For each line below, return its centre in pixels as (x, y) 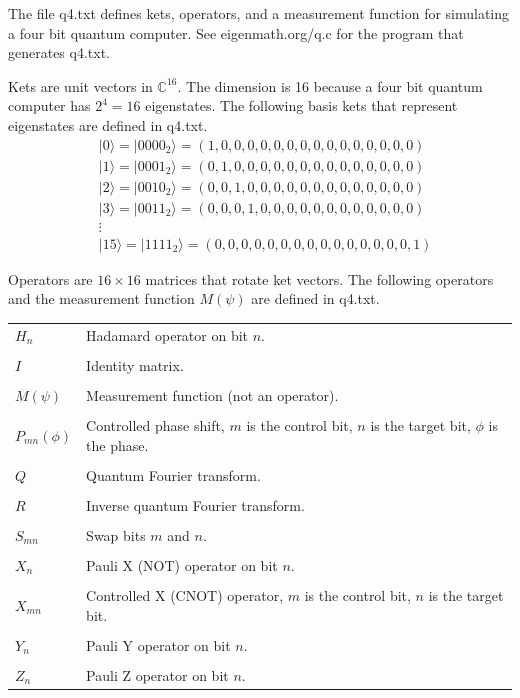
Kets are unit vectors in (80, 85)
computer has (49, 105)
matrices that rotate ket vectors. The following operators (319, 278)
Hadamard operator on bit (167, 334)
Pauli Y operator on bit (158, 644)
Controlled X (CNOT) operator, (185, 595)
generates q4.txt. (59, 52)
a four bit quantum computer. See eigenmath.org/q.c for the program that (236, 32)
